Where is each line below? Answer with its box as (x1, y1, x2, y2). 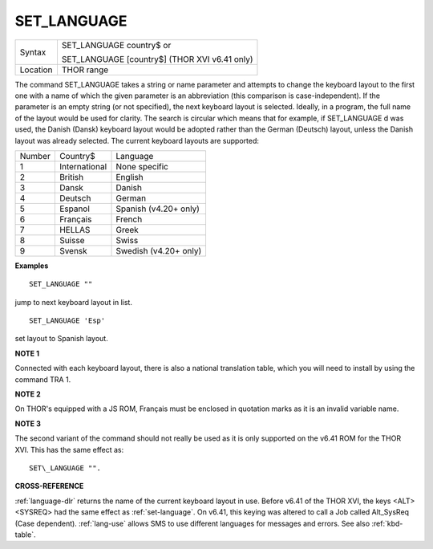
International (59, 161, 107, 172)
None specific (115, 161, 168, 172)
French (115, 213, 143, 225)
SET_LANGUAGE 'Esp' (29, 316, 106, 325)
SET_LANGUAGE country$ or (61, 39, 172, 51)
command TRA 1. (14, 374, 71, 384)
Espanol (59, 203, 90, 214)
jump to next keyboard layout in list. (14, 297, 132, 307)
